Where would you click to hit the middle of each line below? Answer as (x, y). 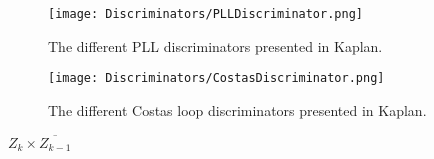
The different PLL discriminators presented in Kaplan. (215, 45)
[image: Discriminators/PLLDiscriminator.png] (205, 14)
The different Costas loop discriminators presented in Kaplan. (237, 109)
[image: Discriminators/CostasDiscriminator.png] (216, 78)
